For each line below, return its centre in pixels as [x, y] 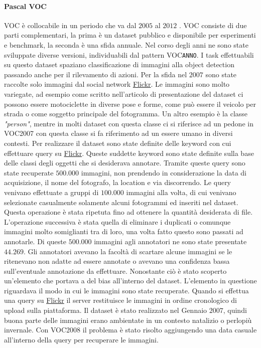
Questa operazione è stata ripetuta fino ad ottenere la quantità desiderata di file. [128, 212]
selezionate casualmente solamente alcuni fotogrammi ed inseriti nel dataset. [121, 202]
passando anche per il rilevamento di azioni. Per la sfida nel [96, 74]
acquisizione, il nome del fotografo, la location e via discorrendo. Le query [118, 182]
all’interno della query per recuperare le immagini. [81, 339]
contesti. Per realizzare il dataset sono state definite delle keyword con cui [118, 143]
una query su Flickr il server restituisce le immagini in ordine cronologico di [120, 300]
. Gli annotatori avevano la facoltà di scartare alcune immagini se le [128, 251]
